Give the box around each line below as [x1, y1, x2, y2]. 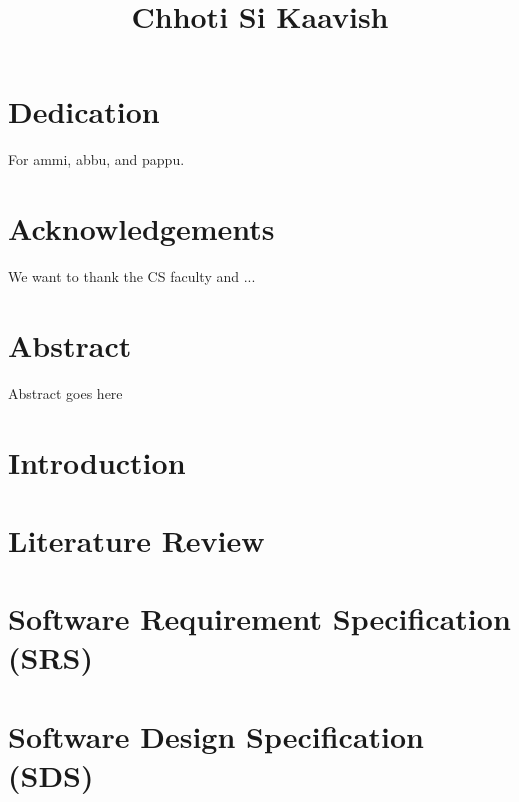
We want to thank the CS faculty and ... [8, 266, 256, 287]
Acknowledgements [8, 208, 275, 249]
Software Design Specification [8, 715, 424, 756]
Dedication [8, 91, 160, 132]
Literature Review [8, 519, 265, 560]
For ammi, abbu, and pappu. [8, 149, 185, 170]
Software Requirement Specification [8, 598, 511, 639]
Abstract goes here [8, 382, 123, 403]
